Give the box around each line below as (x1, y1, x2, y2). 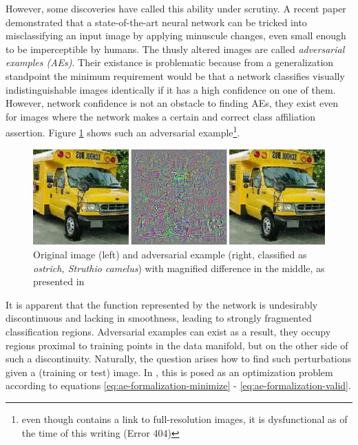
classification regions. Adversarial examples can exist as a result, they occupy (6, 324, 331, 338)
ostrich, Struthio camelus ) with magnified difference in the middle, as (33, 260, 325, 275)
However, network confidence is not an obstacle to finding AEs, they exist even (6, 96, 339, 110)
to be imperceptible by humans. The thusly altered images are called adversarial (6, 41, 345, 56)
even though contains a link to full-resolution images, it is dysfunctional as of (21, 411, 348, 426)
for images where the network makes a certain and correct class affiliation (6, 109, 316, 123)
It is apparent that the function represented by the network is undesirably (6, 297, 318, 311)
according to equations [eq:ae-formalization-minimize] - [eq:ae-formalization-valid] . (6, 378, 351, 393)
